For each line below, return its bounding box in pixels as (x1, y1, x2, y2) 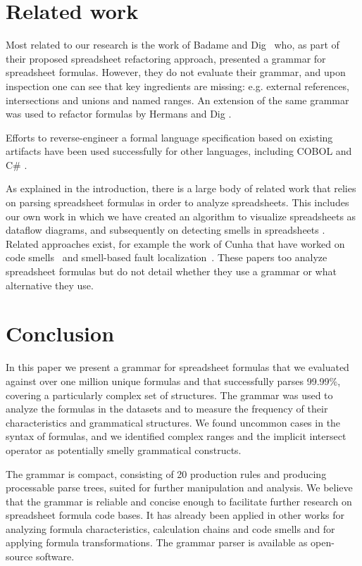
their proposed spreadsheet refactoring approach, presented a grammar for (6, 51, 326, 65)
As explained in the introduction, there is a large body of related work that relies (6, 181, 356, 196)
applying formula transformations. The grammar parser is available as (6, 535, 308, 550)
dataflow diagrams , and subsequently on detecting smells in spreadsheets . (6, 222, 325, 237)
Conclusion (6, 319, 115, 348)
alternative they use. (6, 277, 94, 292)
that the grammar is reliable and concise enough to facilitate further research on (6, 493, 352, 508)
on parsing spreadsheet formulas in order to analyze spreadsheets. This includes (6, 195, 349, 210)
